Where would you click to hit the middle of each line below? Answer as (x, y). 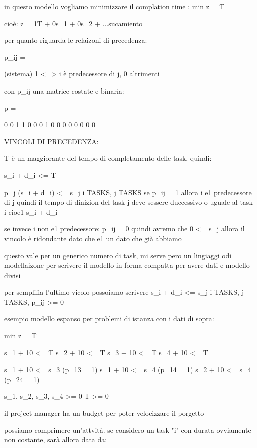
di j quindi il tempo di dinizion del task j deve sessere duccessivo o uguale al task (128, 202)
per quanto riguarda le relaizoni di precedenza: (76, 40)
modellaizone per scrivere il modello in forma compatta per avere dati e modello (127, 265)
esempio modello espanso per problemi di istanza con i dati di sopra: (109, 319)
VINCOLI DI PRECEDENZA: (51, 141)
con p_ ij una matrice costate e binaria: (64, 90)
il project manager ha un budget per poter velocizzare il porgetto (104, 413)
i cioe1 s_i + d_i (31, 211)
